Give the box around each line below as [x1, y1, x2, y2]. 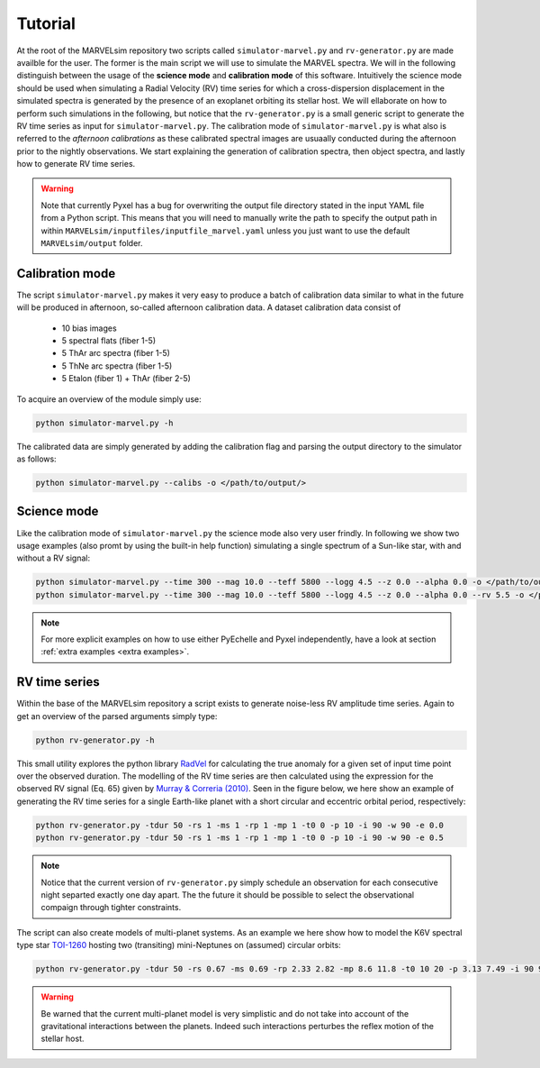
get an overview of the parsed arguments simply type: [16, 710, 218, 721]
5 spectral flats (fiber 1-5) [61, 335, 157, 346]
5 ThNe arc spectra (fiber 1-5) [61, 361, 173, 371]
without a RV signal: [16, 552, 90, 563]
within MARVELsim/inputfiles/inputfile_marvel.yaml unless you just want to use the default [40, 225, 410, 236]
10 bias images [61, 323, 117, 333]
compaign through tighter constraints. [40, 902, 182, 913]
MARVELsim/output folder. [40, 238, 143, 249]
